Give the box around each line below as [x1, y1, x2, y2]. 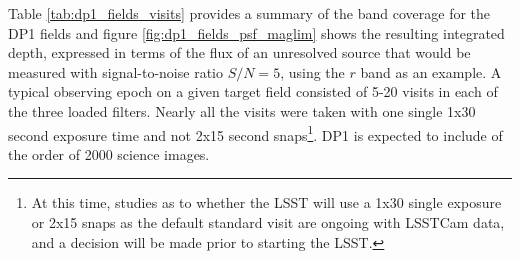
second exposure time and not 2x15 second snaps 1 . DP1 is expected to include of [8, 121, 503, 145]
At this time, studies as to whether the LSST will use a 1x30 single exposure [31, 192, 502, 213]
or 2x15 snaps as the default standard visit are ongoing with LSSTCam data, [31, 212, 505, 232]
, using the [280, 61, 345, 82]
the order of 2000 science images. [8, 143, 210, 164]
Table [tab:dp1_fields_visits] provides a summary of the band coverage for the [8, 3, 491, 23]
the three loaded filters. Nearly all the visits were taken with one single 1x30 [8, 100, 476, 121]
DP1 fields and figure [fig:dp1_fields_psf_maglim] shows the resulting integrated [8, 22, 505, 43]
